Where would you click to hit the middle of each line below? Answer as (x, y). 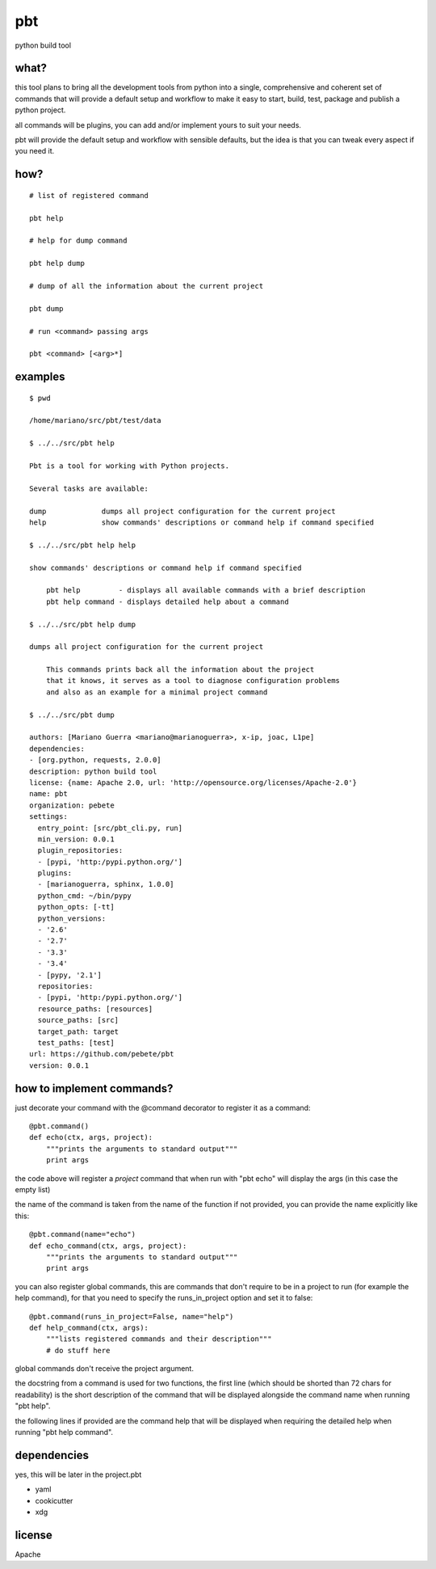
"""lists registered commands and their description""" (159, 1339)
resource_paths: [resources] (95, 1009)
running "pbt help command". (64, 1432)
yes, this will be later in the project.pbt (78, 1474)
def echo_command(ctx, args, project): (108, 1246)
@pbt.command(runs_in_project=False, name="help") (132, 1316)
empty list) (33, 1189)
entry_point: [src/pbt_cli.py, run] (110, 828)
